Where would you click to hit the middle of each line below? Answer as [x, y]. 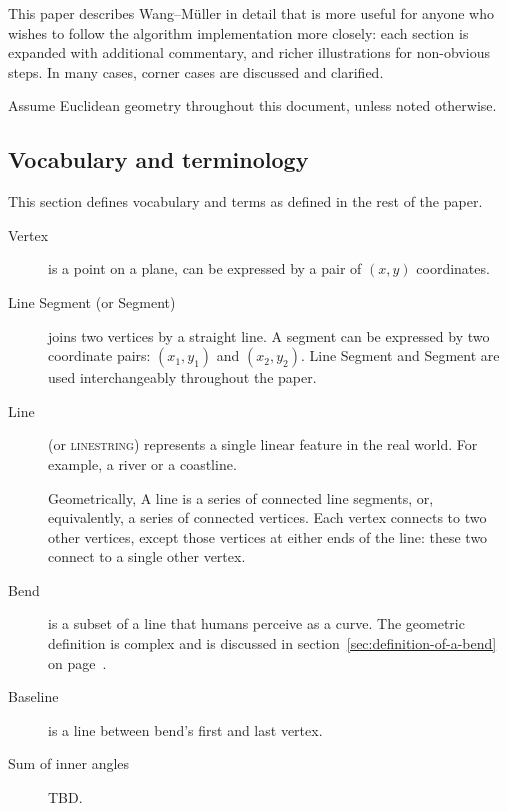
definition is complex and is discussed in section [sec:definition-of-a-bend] [272, 643]
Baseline [33, 696]
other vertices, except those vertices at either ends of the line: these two [268, 536]
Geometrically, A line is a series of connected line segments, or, [241, 497]
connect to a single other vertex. [147, 556]
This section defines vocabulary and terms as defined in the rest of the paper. [245, 201]
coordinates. [453, 268]
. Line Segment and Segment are [400, 355]
